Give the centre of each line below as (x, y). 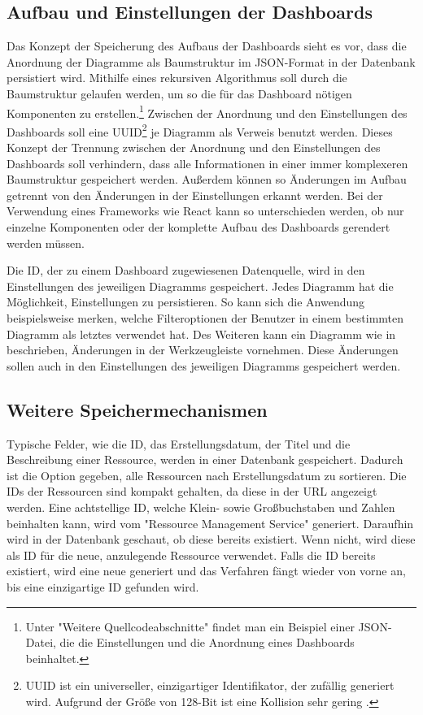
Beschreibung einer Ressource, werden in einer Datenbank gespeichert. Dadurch (205, 459)
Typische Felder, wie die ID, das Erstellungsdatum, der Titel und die (179, 443)
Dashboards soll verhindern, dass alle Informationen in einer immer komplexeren (207, 163)
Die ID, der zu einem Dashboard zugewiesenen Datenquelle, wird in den (186, 270)
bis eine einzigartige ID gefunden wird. (103, 586)
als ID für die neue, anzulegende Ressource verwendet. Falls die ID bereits (191, 555)
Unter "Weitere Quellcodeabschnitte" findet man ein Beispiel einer (190, 626)
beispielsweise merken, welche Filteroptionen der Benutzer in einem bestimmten (205, 318)
